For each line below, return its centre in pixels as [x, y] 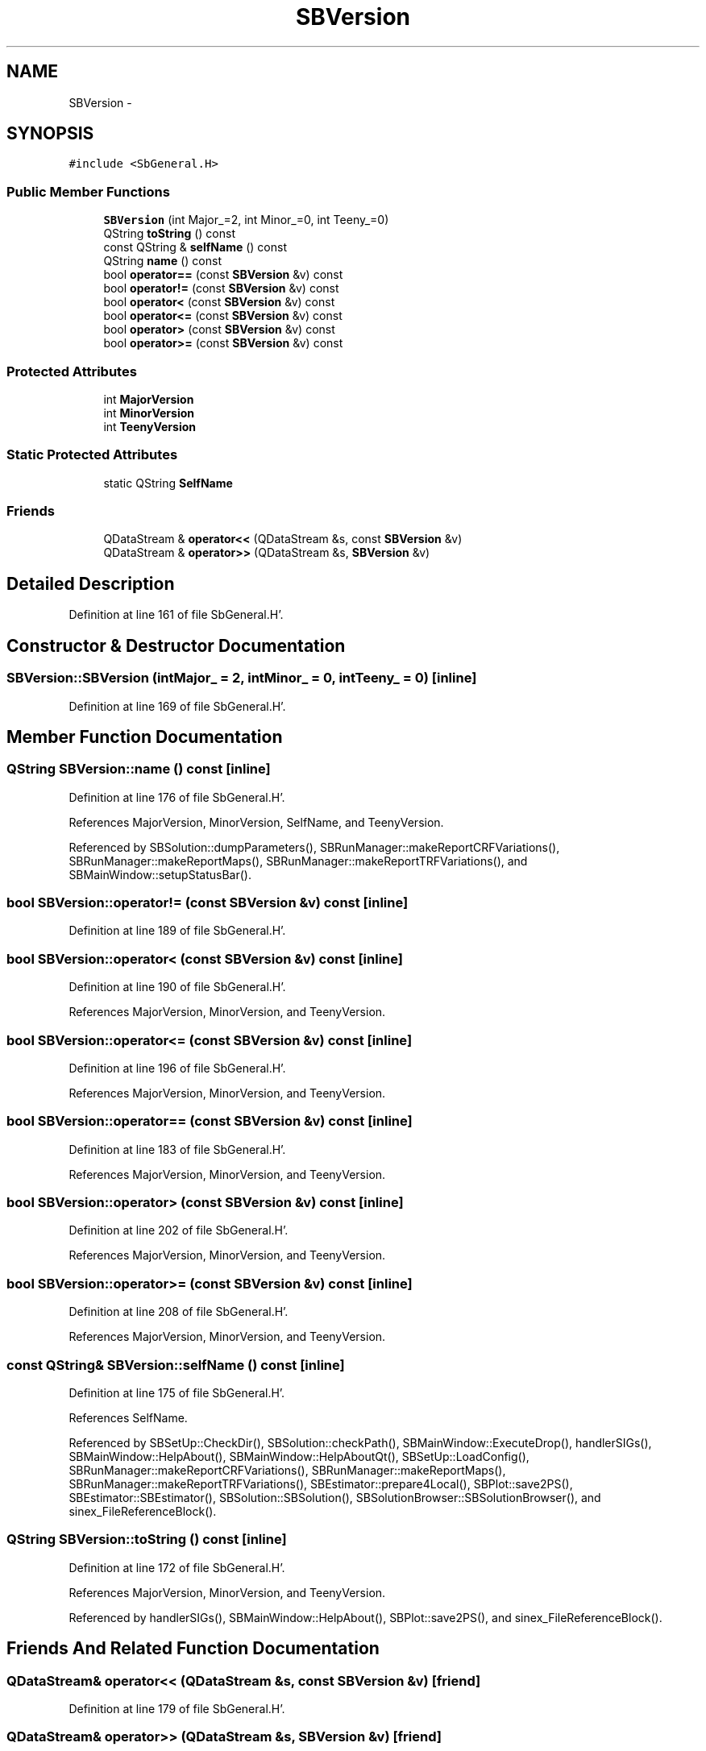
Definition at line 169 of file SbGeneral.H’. [177, 706]
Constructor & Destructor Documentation [176, 645]
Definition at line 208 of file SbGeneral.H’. [179, 1312]
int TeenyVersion [150, 426]
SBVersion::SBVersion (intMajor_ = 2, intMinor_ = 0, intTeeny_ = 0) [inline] [242, 678]
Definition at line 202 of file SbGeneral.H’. [179, 1230]
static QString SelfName [168, 483]
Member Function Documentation [145, 736]
